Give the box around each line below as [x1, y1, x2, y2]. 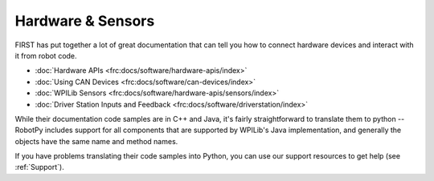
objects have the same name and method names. [14, 136, 178, 146]
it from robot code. [14, 50, 77, 60]
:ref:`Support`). [14, 163, 64, 172]
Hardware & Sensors [14, 12, 155, 30]
